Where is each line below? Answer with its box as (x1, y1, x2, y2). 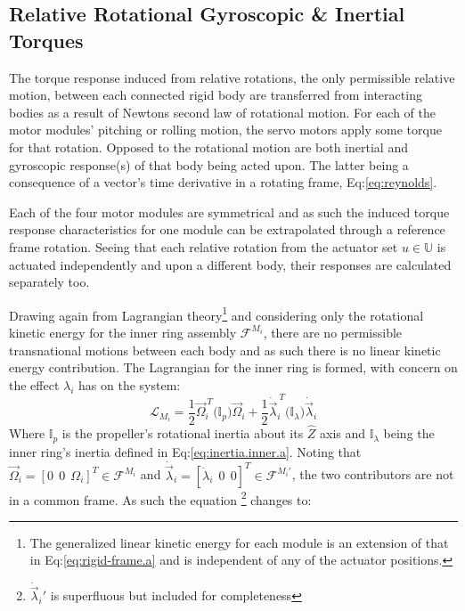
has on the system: (78, 375, 181, 394)
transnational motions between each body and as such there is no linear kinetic (9, 340, 441, 359)
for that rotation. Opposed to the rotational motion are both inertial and (9, 137, 408, 156)
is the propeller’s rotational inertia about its (61, 424, 304, 443)
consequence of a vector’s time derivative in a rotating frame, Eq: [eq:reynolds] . (9, 173, 437, 191)
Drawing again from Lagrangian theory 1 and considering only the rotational (9, 303, 424, 324)
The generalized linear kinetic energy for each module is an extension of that (29, 533, 449, 551)
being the (383, 424, 435, 443)
